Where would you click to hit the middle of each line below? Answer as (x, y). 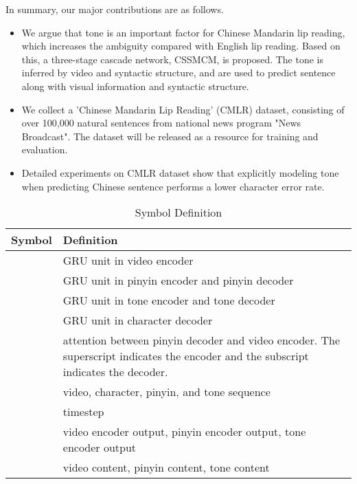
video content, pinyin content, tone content (166, 467)
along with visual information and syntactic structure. (135, 86)
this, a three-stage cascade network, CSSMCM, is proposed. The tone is (173, 59)
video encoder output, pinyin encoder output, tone (184, 432)
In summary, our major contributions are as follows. (115, 9)
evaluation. (45, 150)
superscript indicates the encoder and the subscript (186, 356)
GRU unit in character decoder (138, 320)
